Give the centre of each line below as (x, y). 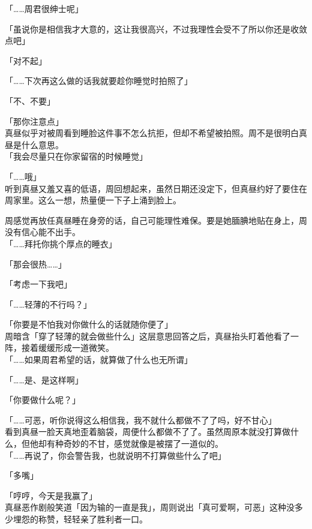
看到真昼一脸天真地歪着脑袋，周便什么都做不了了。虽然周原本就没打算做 (148, 432)
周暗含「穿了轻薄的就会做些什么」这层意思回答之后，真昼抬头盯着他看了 (148, 336)
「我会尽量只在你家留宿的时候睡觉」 (76, 156)
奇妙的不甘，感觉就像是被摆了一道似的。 (143, 444)
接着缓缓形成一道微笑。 (67, 348)
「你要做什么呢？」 (43, 400)
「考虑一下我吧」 (38, 284)
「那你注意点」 (34, 121)
